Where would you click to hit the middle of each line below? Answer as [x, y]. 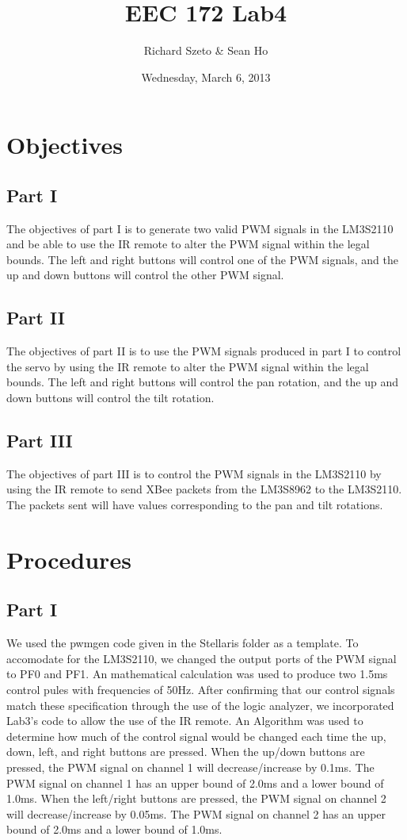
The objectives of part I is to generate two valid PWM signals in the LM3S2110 [200, 228]
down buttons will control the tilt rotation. [110, 398]
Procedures [69, 559]
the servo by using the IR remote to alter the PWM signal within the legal [188, 366]
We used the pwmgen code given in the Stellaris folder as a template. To [183, 643]
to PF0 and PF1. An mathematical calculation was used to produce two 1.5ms [197, 674]
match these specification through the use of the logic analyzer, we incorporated [200, 705]
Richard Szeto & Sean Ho [206, 50]
